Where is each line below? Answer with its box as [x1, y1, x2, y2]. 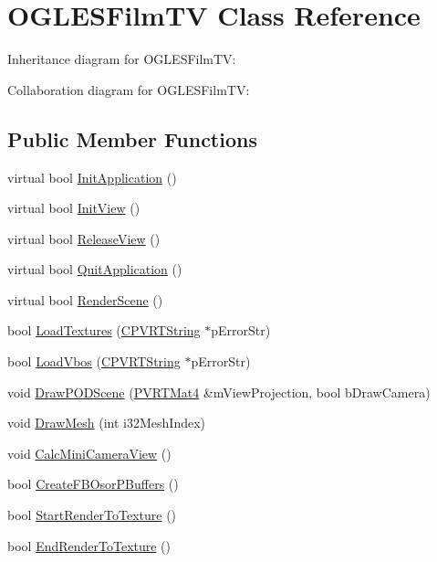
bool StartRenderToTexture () [7, 505, 177, 525]
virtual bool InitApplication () [7, 167, 177, 186]
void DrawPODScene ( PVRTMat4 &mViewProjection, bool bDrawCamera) [7, 382, 431, 401]
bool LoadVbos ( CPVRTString [7, 352, 181, 371]
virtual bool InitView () [7, 198, 140, 217]
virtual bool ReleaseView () [7, 228, 161, 248]
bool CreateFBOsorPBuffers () [7, 474, 179, 493]
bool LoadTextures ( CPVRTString [7, 321, 201, 340]
